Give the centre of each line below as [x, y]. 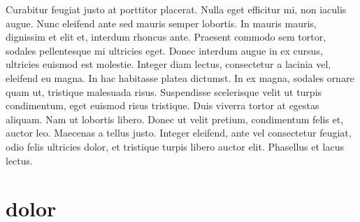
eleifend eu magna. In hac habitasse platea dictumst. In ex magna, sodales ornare [180, 77]
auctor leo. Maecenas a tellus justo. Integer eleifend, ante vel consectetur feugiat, [179, 133]
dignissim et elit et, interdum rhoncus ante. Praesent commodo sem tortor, [166, 37]
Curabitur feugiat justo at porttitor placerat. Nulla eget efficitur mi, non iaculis [176, 9]
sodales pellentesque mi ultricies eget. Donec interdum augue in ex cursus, [164, 50]
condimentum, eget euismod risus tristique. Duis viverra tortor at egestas [163, 105]
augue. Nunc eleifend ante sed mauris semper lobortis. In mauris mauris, [161, 23]
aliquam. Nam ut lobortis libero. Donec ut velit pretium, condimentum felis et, [175, 119]
